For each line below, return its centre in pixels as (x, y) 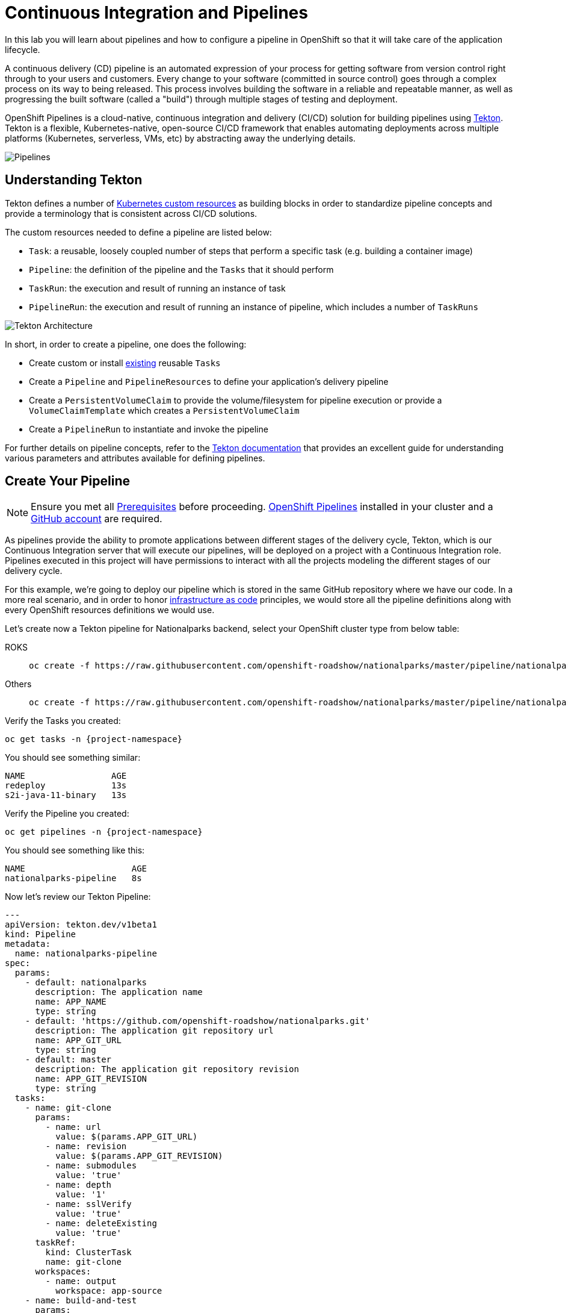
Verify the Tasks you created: (63, 721)
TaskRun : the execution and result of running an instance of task (157, 288)
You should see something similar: (73, 758)
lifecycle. (23, 49)
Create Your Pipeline (67, 481)
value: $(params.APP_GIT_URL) (127, 1137)
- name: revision (86, 1146)
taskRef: (56, 1243)
